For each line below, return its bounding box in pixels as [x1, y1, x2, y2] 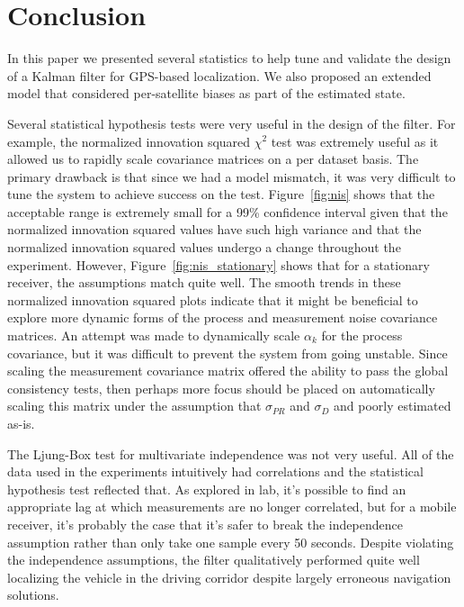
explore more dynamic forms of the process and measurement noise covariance [7, 308, 438, 327]
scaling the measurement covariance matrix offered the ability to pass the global [7, 361, 449, 380]
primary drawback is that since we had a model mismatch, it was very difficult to [7, 167, 456, 186]
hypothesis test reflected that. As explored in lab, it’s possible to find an [7, 479, 406, 498]
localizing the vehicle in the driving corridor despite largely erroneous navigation [7, 567, 451, 586]
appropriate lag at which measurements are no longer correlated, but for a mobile [7, 497, 457, 516]
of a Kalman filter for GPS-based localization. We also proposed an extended [7, 66, 432, 85]
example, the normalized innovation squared [7, 131, 251, 150]
